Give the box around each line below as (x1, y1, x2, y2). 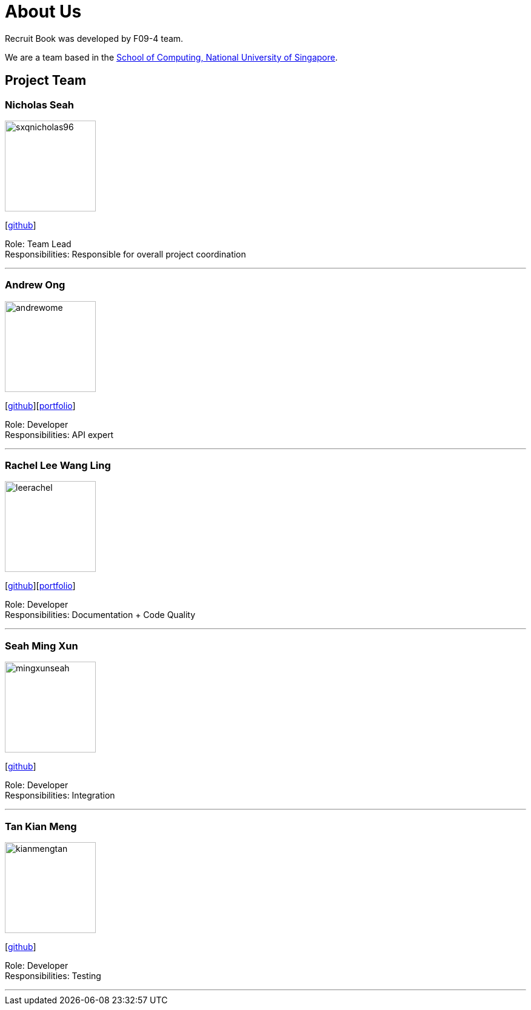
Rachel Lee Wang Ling (5, 459, 111, 472)
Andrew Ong (5, 279, 65, 291)
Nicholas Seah (5, 98, 75, 111)
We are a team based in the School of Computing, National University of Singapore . (5, 51, 338, 62)
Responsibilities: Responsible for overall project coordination (5, 248, 246, 259)
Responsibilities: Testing (5, 970, 101, 981)
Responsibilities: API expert (5, 429, 114, 440)
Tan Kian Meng (5, 820, 77, 832)
